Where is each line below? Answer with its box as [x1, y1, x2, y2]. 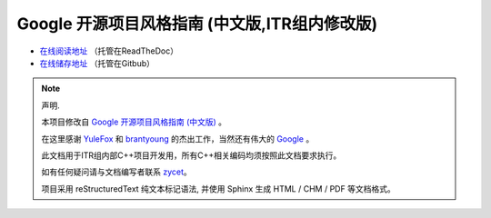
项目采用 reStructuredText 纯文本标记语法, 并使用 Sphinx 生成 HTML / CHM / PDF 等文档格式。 [41, 183, 396, 194]
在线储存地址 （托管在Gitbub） [39, 57, 155, 68]
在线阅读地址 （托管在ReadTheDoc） [39, 45, 179, 56]
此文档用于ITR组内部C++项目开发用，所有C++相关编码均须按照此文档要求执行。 [41, 150, 342, 161]
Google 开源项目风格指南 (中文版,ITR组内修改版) [16, 14, 377, 34]
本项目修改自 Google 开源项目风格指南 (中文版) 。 [41, 116, 227, 127]
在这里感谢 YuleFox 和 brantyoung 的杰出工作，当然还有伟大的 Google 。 [41, 133, 315, 144]
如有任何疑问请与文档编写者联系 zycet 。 [41, 166, 193, 177]
